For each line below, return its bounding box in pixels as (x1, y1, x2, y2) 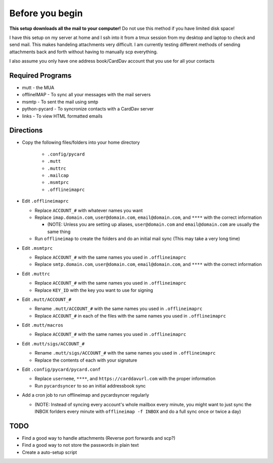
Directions (9, 126, 43, 135)
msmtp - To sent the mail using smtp (22, 99, 99, 105)
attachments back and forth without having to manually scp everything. (9, 49, 158, 55)
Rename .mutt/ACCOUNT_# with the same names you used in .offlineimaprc (34, 305, 203, 312)
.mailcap (47, 173, 69, 178)
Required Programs (9, 71, 72, 80)
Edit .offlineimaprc (22, 198, 69, 204)
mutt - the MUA (22, 85, 55, 91)
